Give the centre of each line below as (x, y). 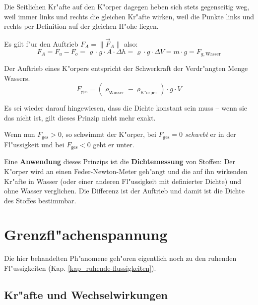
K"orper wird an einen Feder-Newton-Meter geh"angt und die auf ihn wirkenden (126, 171)
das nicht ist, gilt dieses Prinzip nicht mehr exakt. (80, 117)
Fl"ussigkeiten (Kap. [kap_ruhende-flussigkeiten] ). (80, 268)
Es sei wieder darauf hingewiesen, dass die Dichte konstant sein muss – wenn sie (126, 108)
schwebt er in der (210, 134)
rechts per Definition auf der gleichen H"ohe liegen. (81, 26)
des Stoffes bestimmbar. (40, 200)
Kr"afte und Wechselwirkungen (86, 295)
